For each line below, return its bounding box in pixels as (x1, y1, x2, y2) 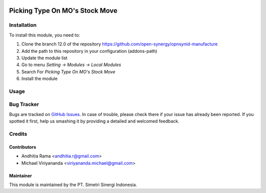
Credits (9, 130, 27, 137)
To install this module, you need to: (9, 32, 80, 38)
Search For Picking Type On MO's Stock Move (21, 69, 116, 75)
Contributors (9, 144, 36, 150)
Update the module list (21, 55, 67, 61)
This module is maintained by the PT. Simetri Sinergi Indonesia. (9, 182, 137, 188)
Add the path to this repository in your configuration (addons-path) (21, 48, 158, 54)
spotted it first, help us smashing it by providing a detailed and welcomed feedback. (9, 118, 179, 124)
